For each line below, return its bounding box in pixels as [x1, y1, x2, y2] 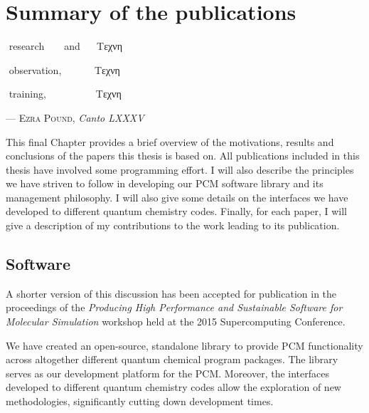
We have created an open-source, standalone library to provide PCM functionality [6, 338, 363, 352]
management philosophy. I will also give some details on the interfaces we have [6, 189, 348, 204]
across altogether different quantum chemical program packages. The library [6, 352, 338, 367]
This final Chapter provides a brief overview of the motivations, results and [6, 134, 334, 149]
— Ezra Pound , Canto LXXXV [6, 110, 144, 125]
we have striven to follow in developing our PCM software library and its [6, 176, 323, 191]
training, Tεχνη [9, 86, 122, 101]
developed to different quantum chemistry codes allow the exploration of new [6, 380, 341, 394]
